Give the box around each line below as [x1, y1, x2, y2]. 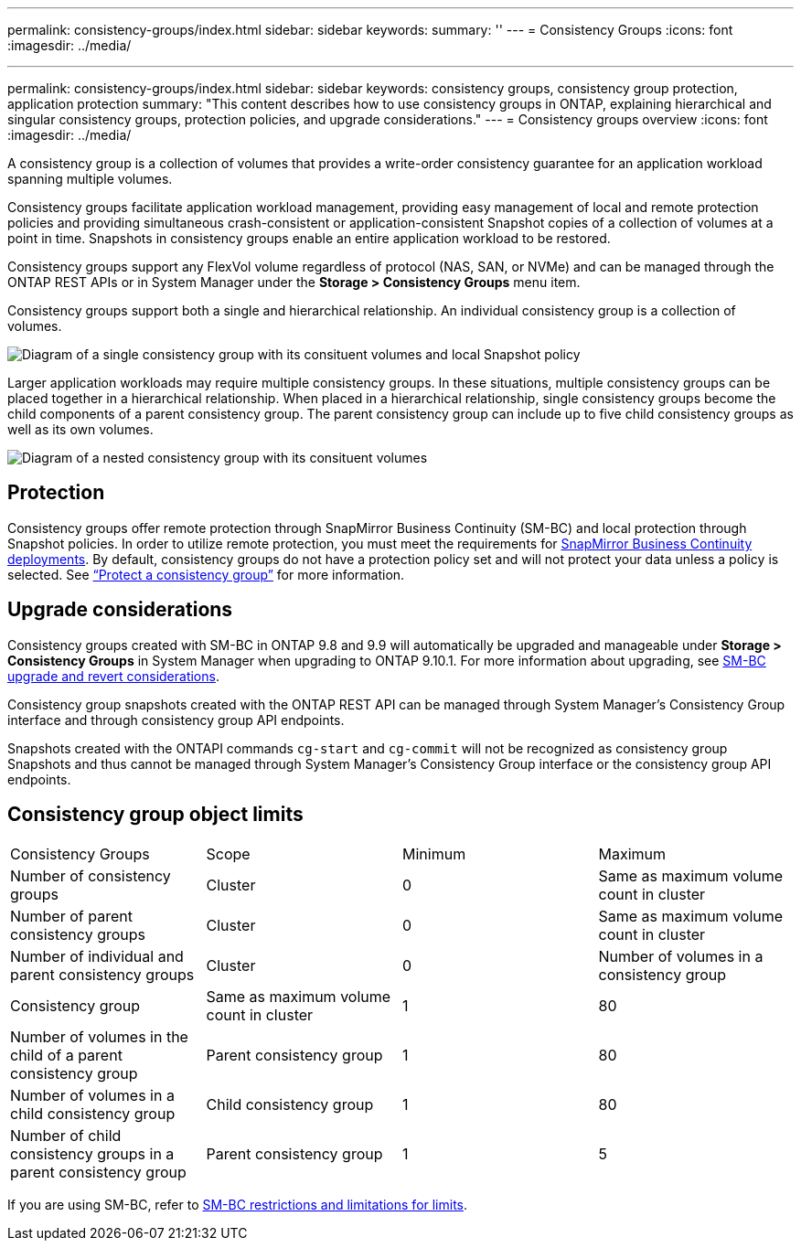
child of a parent [10, 1045, 123, 1064]
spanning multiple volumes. [7, 171, 173, 187]
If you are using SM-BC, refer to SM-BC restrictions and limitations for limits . [7, 1196, 468, 1212]
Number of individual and [10, 946, 184, 965]
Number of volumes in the [10, 1027, 188, 1046]
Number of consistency [10, 866, 171, 885]
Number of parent [10, 906, 133, 925]
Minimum [402, 844, 466, 863]
